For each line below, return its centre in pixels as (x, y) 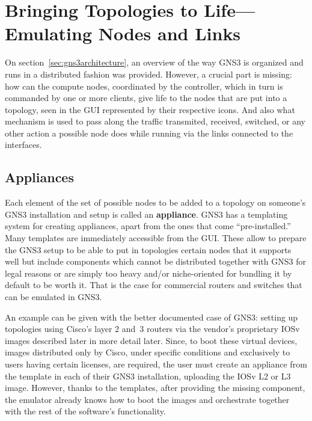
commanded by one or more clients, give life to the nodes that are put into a (146, 98)
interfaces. (23, 145)
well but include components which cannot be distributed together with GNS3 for (155, 261)
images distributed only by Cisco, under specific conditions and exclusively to (148, 352)
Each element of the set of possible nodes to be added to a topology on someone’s (155, 202)
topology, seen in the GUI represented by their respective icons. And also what (150, 109)
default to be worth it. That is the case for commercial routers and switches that (154, 285)
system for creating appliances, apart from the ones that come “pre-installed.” (148, 226)
